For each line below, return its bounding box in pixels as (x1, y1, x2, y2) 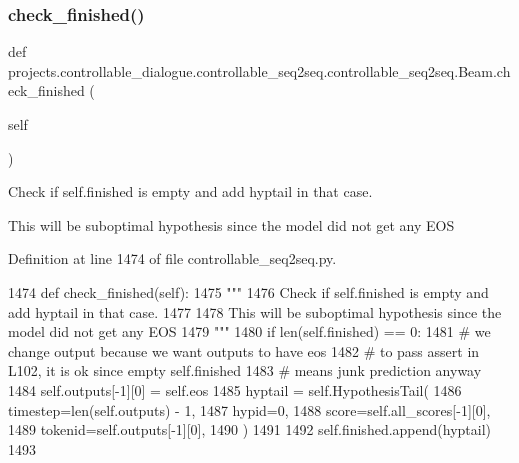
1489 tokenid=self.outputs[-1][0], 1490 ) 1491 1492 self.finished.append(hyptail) (8, 419, 491, 440)
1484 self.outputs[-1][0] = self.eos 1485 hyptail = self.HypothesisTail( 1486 (8, 379, 462, 400)
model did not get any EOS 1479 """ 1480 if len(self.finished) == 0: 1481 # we (8, 321, 491, 342)
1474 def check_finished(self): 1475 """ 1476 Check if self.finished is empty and (8, 281, 489, 302)
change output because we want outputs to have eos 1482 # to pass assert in (8, 340, 480, 361)
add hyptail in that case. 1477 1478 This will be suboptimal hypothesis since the (8, 301, 502, 322)
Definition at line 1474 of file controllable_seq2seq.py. (8, 248, 337, 269)
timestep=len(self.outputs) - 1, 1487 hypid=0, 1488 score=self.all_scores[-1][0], (8, 399, 491, 420)
